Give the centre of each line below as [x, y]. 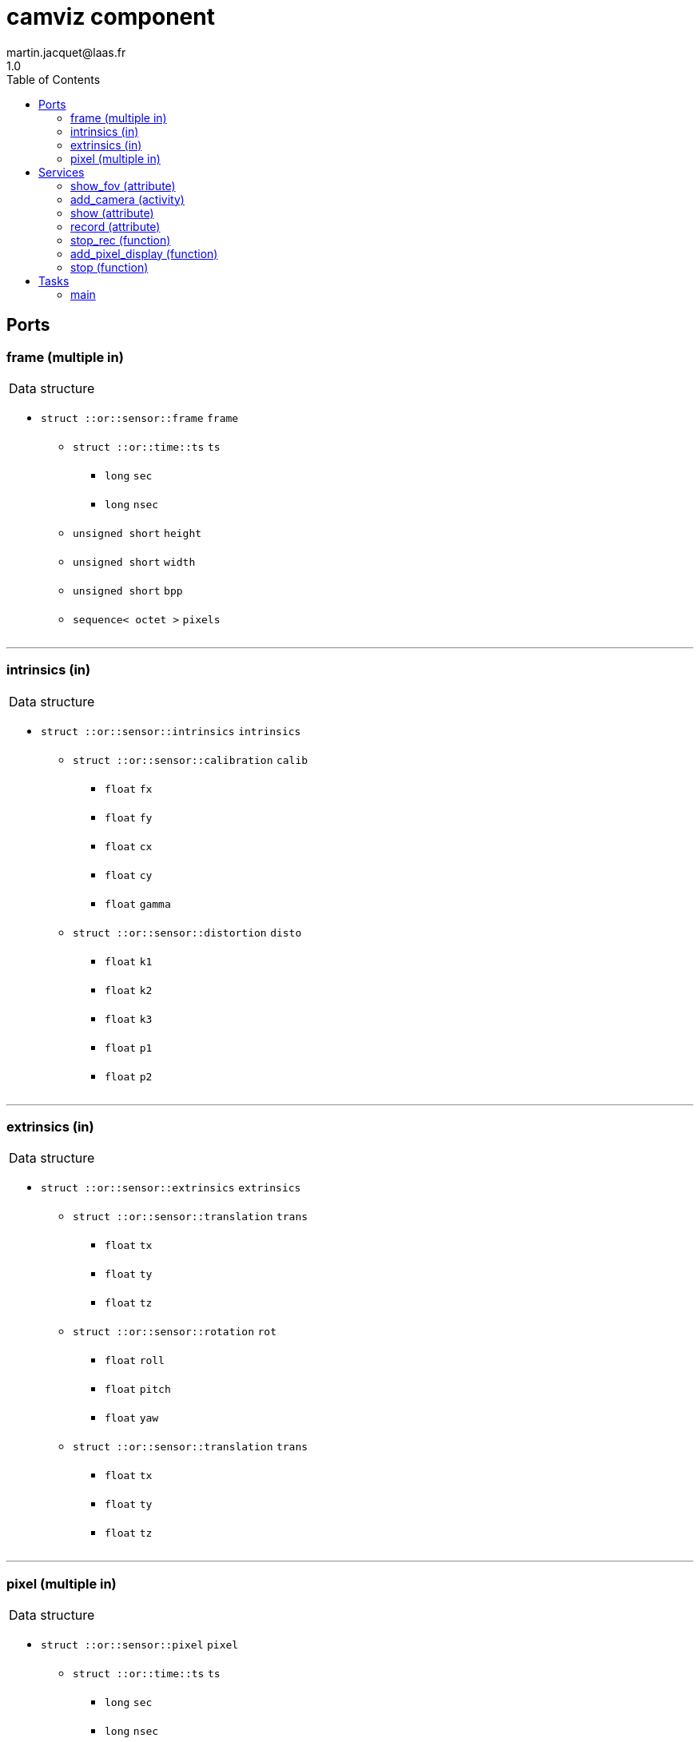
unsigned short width [134, 562]
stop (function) [109, 267]
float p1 [129, 1048]
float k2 [129, 990]
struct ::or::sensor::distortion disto [187, 933]
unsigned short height [137, 533]
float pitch [138, 1390]
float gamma [138, 904]
